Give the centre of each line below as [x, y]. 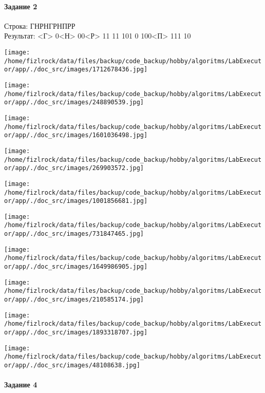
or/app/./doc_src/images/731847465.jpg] [74, 234]
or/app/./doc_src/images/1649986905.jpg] [76, 267]
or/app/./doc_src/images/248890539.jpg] [74, 102]
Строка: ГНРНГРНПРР [40, 25]
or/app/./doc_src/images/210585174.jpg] [74, 300]
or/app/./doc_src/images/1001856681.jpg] [76, 201]
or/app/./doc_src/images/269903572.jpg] [74, 168]
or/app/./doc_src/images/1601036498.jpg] [76, 135]
